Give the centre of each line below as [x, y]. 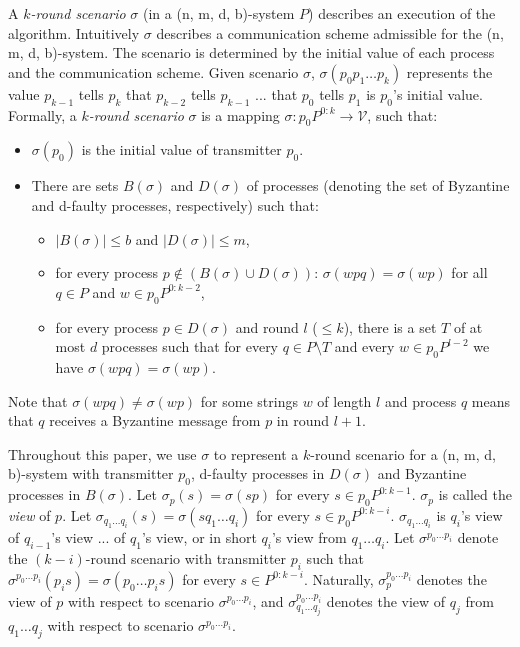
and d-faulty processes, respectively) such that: [175, 204]
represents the [449, 71]
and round [267, 326]
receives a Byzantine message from [155, 420]
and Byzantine [422, 473]
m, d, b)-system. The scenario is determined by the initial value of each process [251, 52]
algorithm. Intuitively [74, 32]
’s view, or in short [199, 537]
